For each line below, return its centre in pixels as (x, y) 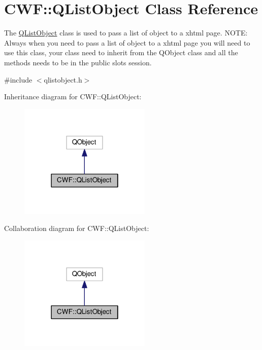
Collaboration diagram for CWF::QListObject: (77, 228)
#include (18, 79)
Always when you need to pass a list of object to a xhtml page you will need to (127, 42)
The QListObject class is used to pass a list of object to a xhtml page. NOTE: (126, 33)
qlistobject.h (63, 79)
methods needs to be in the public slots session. (78, 62)
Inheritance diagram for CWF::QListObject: (73, 96)
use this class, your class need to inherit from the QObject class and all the (121, 52)
